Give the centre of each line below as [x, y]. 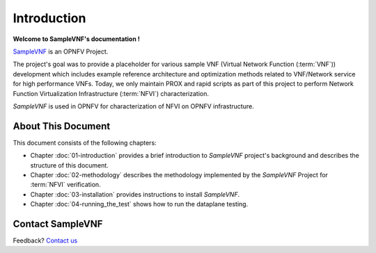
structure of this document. [70, 165]
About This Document [62, 126]
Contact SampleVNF [58, 223]
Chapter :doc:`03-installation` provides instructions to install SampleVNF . [135, 194]
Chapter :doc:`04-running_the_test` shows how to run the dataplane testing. [139, 204]
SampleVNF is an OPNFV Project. [61, 51]
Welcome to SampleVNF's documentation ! [77, 39]
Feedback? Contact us [45, 240]
